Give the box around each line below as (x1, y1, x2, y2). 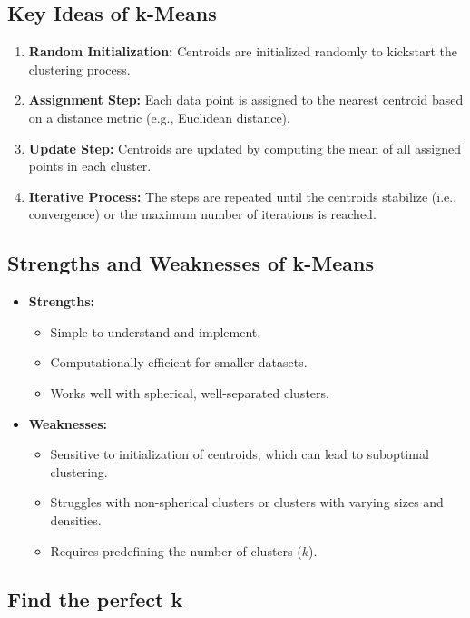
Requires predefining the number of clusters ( (50, 541, 302, 560)
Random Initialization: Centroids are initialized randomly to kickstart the (28, 42, 457, 61)
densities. (50, 510, 102, 529)
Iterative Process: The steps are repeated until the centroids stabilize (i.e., (28, 186, 457, 205)
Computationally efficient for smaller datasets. (50, 353, 308, 372)
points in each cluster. (28, 156, 152, 175)
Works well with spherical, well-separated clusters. (50, 383, 329, 402)
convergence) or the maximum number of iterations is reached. (28, 204, 377, 224)
